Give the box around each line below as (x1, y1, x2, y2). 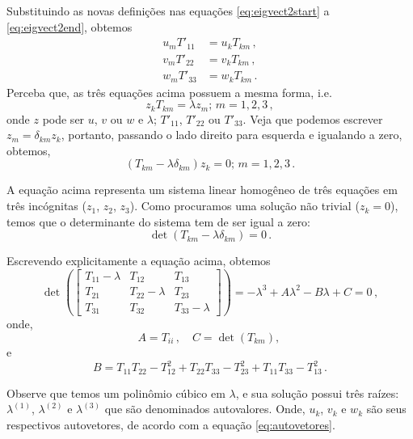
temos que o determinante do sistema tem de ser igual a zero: (6, 213, 311, 230)
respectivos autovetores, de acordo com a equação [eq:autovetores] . (6, 416, 335, 433)
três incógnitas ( (6, 197, 86, 214)
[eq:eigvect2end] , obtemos (6, 18, 133, 35)
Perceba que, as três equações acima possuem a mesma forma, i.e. (6, 83, 332, 100)
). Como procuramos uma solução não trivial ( (129, 197, 360, 214)
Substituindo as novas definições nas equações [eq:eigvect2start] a (6, 2, 330, 19)
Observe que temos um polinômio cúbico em (6, 384, 225, 401)
